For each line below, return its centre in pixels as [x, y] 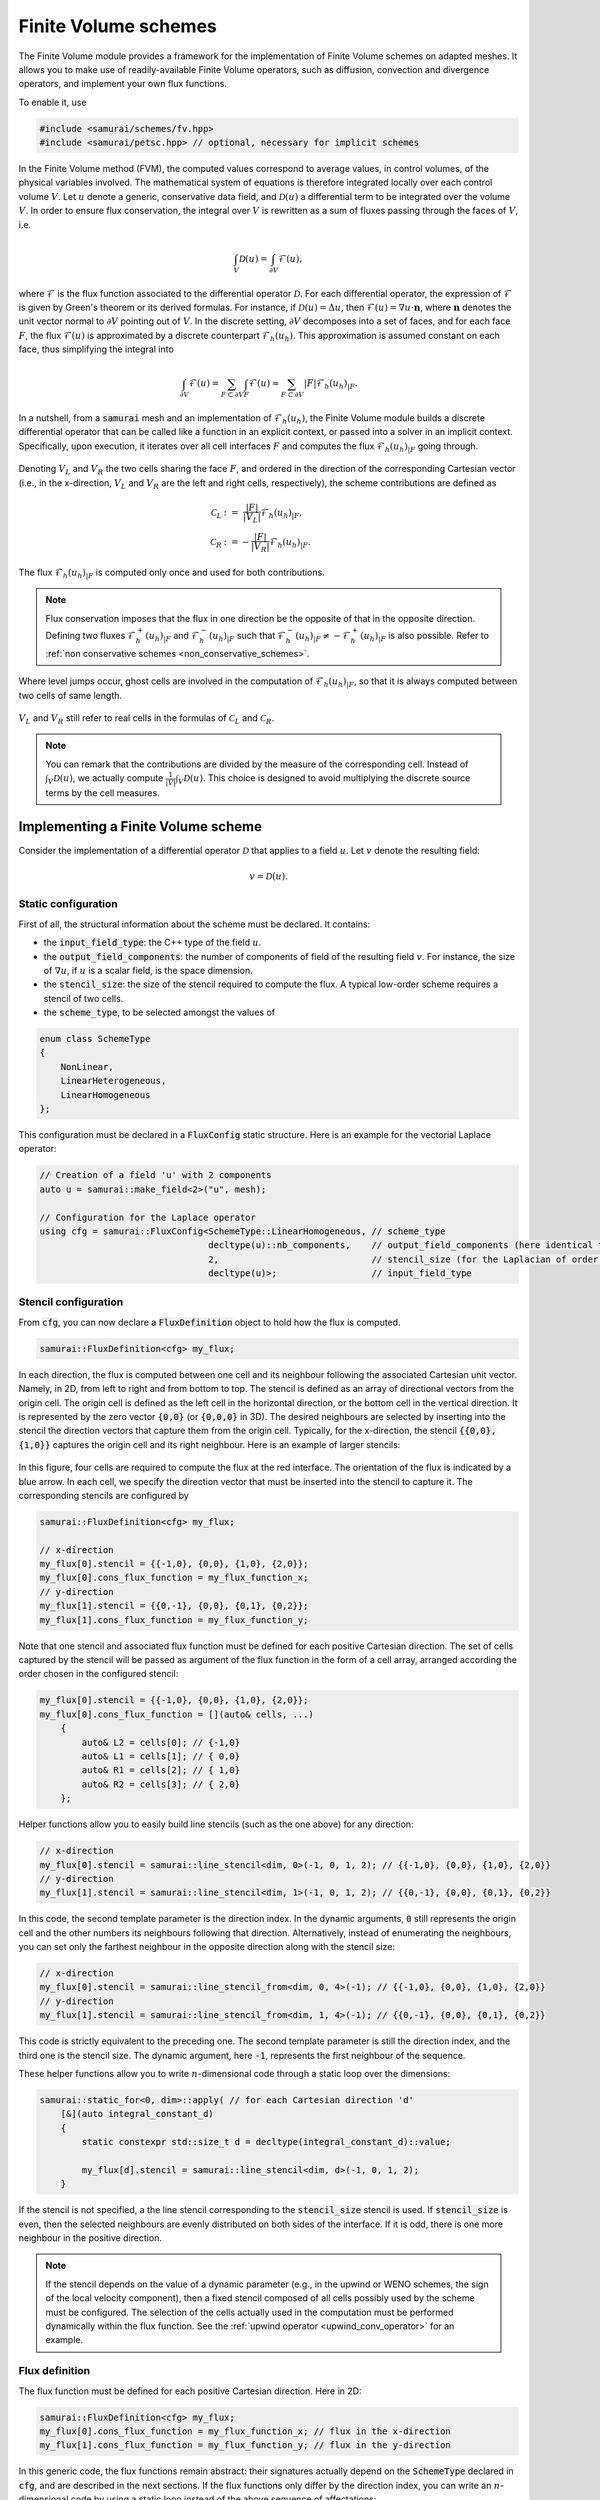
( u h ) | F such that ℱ [247, 637]
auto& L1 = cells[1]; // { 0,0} [160, 1756]
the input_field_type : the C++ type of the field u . [152, 942]
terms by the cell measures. [102, 792]
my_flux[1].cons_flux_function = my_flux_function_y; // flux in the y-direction [245, 2445]
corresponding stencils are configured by [103, 1495]
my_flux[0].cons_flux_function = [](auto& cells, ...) [176, 1714]
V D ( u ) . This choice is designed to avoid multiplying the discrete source [324, 779]
